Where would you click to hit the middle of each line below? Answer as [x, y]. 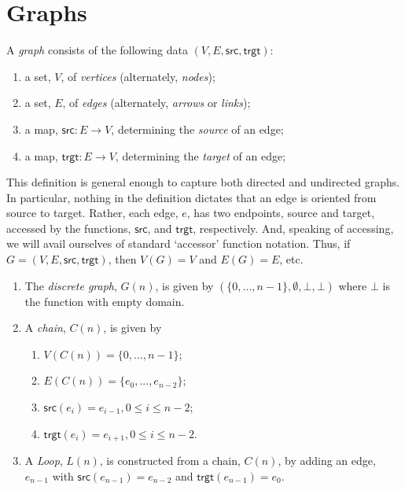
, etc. [291, 259]
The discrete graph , [71, 285]
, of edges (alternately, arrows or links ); [156, 103]
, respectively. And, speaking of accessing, [293, 228]
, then [122, 259]
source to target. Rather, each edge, [92, 213]
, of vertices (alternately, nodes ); [138, 76]
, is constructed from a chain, [170, 461]
